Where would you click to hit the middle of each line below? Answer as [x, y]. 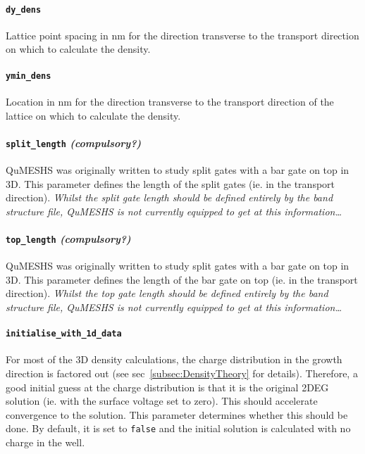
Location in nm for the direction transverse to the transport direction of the [170, 101]
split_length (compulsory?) [74, 143]
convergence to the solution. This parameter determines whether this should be [177, 414]
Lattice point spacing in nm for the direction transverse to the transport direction [182, 35]
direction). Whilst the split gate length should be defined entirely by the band [169, 197]
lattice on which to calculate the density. [93, 115]
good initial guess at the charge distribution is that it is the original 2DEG [167, 387]
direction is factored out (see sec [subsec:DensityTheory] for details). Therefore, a [182, 373]
